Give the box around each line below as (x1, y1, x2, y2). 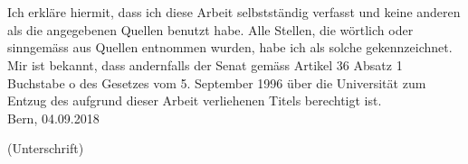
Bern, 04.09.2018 (7, 108, 100, 127)
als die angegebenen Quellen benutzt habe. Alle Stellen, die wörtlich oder (7, 20, 414, 39)
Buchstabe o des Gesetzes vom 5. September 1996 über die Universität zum (7, 73, 426, 92)
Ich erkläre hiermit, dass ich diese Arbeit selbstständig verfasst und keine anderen (7, 3, 461, 22)
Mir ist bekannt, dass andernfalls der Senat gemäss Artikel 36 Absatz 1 (7, 55, 403, 74)
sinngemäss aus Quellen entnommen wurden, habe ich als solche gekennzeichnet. (7, 38, 453, 57)
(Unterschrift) (7, 139, 84, 158)
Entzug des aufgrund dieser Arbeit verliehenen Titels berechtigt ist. (7, 91, 382, 110)
